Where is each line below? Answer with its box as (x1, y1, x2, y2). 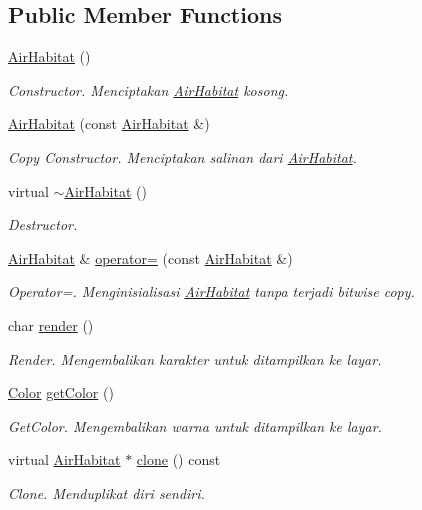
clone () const (136, 449, 221, 470)
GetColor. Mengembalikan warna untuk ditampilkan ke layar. (8, 415, 382, 436)
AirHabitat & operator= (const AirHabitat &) (8, 247, 293, 268)
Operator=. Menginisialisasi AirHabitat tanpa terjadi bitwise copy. (8, 281, 415, 302)
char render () (8, 314, 94, 335)
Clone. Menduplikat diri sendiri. (8, 482, 205, 503)
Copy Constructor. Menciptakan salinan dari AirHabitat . (8, 146, 357, 167)
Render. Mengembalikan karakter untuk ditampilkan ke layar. (8, 348, 382, 369)
